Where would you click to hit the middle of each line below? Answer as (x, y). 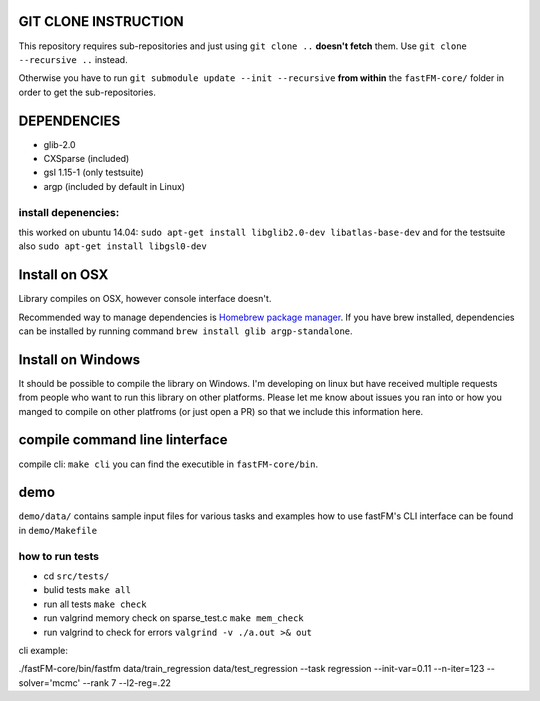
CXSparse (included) (86, 158)
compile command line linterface (123, 440)
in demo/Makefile (58, 530)
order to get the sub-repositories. (87, 92)
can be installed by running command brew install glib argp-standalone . (186, 331)
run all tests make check (95, 604)
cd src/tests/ (76, 576)
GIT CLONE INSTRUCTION (101, 21)
